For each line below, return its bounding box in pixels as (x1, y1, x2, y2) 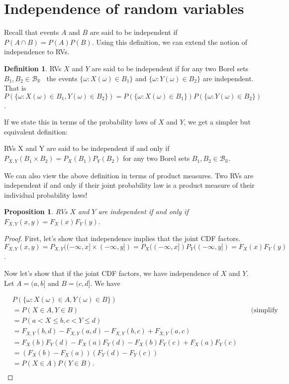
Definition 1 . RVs (4, 63, 62, 73)
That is (4, 83, 26, 93)
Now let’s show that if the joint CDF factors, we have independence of (4, 267, 219, 278)
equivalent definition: (4, 126, 68, 136)
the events (46, 73, 78, 83)
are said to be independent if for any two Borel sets (92, 63, 249, 73)
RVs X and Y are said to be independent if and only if (4, 143, 170, 153)
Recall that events (4, 27, 59, 37)
